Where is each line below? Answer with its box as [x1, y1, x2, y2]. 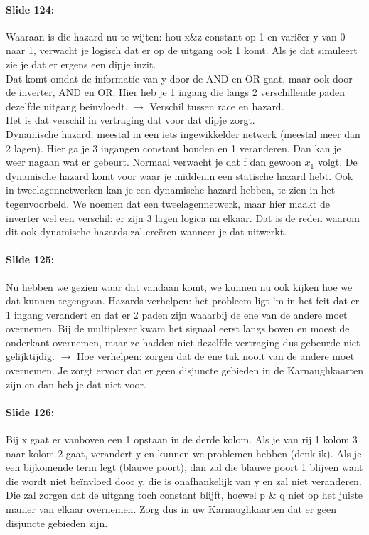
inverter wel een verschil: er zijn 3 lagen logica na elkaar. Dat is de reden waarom [6, 210, 360, 225]
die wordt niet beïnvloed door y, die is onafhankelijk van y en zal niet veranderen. [6, 473, 362, 488]
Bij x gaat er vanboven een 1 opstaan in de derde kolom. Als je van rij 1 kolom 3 [6, 432, 358, 447]
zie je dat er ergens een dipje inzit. [6, 56, 156, 71]
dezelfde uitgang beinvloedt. [6, 98, 128, 113]
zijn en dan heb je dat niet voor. [6, 376, 147, 391]
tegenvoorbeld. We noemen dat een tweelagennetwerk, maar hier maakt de [6, 196, 330, 211]
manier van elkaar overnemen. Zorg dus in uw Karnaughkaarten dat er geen [6, 502, 337, 517]
